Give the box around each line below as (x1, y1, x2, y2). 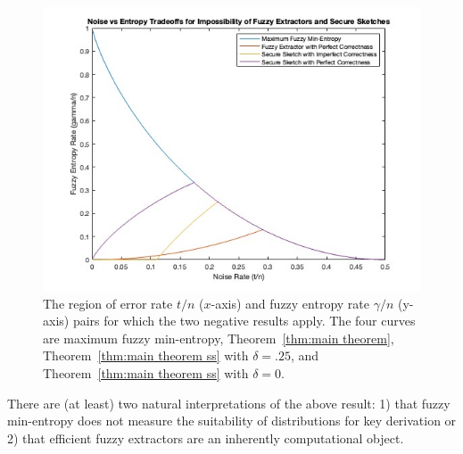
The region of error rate (43, 293, 173, 312)
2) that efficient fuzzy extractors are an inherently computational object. (7, 428, 404, 447)
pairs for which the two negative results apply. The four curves (72, 311, 416, 330)
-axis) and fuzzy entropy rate (211, 293, 370, 312)
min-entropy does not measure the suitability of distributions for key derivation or (7, 411, 457, 430)
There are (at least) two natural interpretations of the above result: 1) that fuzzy (7, 393, 451, 412)
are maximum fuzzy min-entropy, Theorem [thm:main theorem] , (43, 328, 394, 347)
